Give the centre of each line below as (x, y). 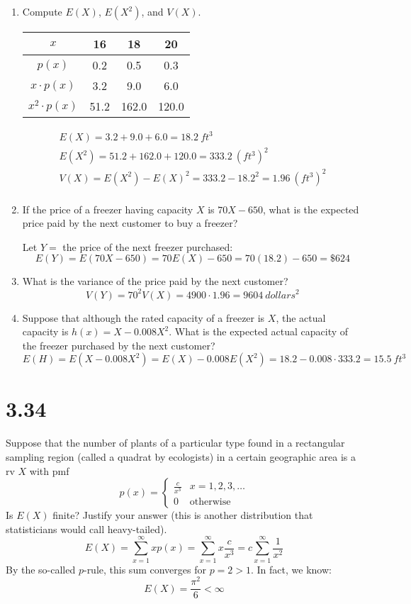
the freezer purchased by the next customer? (119, 345)
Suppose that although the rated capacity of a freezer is (143, 317)
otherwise (210, 502)
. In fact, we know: (291, 569)
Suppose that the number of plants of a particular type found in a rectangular (175, 443)
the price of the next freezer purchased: (148, 246)
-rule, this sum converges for (145, 569)
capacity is (45, 331)
